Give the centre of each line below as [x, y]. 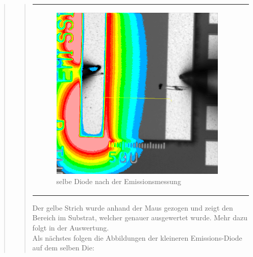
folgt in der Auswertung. [71, 228]
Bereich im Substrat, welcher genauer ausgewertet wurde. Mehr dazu [140, 217]
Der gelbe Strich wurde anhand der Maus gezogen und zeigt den [133, 207]
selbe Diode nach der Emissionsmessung [119, 181]
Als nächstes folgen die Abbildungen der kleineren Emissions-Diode [137, 237]
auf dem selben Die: [63, 248]
